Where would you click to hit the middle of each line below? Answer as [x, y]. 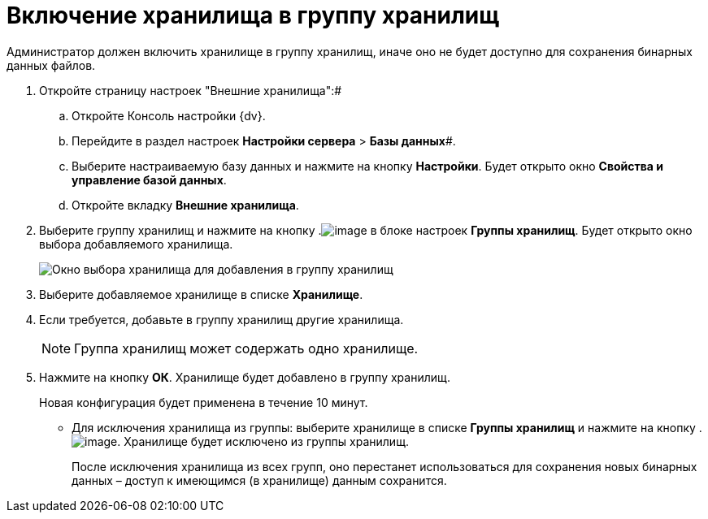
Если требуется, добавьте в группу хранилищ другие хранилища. [222, 319]
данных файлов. [51, 65]
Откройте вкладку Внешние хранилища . [185, 205]
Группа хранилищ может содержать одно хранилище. [246, 348]
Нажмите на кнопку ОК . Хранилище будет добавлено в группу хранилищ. [245, 377]
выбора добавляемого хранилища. [136, 244]
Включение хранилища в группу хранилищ [253, 15]
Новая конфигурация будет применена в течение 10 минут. [204, 402]
